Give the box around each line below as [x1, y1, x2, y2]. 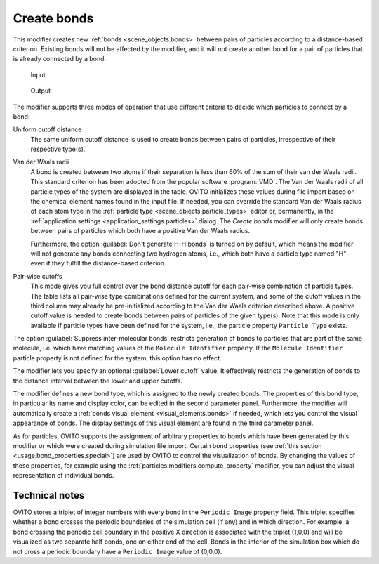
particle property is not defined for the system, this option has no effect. [13, 353, 222, 362]
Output [30, 86, 51, 95]
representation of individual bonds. [13, 471, 114, 480]
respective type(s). [30, 145, 86, 154]
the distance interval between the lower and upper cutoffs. [13, 376, 182, 385]
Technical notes [13, 489, 85, 501]
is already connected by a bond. [13, 55, 107, 63]
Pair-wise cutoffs [13, 272, 62, 280]
